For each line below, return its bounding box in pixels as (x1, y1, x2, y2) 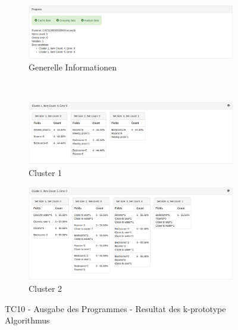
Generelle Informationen (29, 61, 117, 73)
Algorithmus (5, 314, 50, 326)
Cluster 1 (29, 166, 62, 178)
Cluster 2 (29, 282, 62, 294)
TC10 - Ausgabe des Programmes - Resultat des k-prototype (5, 302, 226, 314)
